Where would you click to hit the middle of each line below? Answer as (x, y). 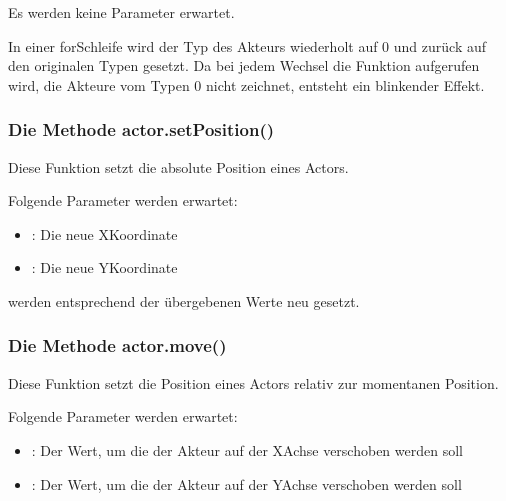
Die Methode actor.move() (117, 345)
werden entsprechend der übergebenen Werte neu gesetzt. (184, 300)
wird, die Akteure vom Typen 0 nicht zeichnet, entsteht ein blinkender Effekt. (246, 84)
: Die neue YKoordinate (104, 267)
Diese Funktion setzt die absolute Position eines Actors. (178, 166)
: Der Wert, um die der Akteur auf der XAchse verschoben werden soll (247, 449)
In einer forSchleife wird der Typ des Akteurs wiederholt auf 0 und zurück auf (247, 45)
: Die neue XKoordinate (104, 233)
